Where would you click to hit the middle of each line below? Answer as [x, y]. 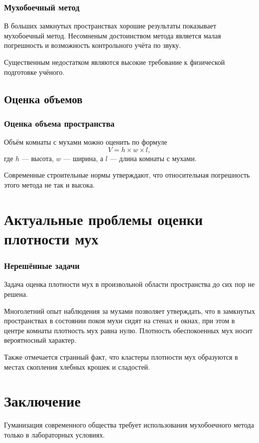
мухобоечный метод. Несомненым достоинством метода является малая [113, 35]
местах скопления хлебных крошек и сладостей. [77, 366]
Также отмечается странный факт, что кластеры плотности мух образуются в [121, 356]
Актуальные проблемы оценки [104, 219]
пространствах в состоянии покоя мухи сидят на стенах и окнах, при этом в [120, 321]
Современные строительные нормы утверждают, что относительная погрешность [127, 175]
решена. [16, 294]
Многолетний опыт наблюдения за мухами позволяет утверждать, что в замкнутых [129, 311]
